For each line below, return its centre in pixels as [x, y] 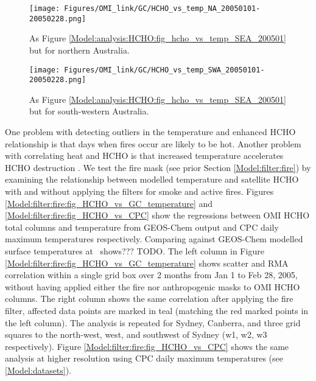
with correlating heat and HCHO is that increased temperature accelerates [144, 156]
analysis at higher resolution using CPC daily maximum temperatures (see [144, 358]
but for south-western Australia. [89, 111]
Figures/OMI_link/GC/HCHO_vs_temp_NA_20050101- [162, 9]
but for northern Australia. [79, 50]
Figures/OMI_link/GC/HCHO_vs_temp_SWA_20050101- [164, 70]
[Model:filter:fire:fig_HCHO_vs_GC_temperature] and [109, 203]
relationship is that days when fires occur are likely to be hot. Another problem [153, 143]
